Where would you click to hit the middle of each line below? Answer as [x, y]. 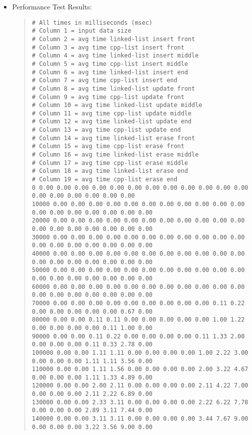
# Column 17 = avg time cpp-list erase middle [110, 163]
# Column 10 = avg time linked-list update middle [117, 105]
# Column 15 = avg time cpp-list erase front [108, 146]
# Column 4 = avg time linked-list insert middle [115, 56]
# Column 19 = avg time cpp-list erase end [105, 180]
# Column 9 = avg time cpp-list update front [108, 97]
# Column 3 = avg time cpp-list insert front [108, 47]
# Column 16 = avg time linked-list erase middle [115, 155]
